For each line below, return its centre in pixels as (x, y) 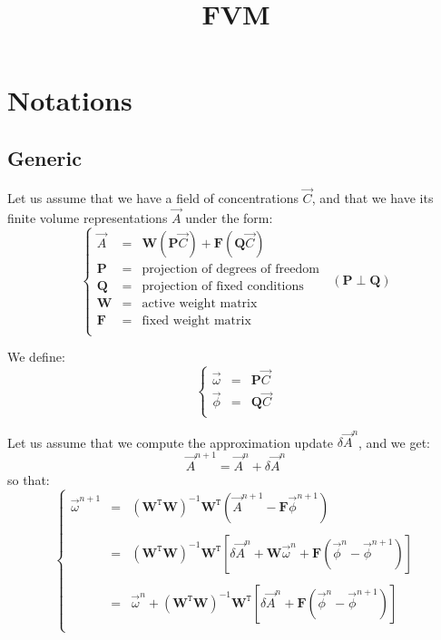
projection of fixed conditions (223, 286)
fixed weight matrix (196, 320)
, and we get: (394, 442)
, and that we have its (372, 197)
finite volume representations (88, 217)
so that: (29, 479)
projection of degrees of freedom (230, 269)
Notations (70, 100)
